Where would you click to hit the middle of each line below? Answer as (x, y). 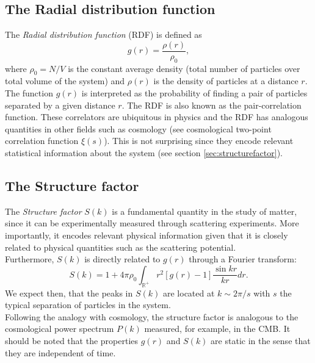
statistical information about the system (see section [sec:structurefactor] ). (144, 153)
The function (29, 93)
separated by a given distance (60, 105)
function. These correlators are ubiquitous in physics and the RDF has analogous (157, 117)
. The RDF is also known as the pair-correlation (212, 105)
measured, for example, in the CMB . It (217, 329)
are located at (189, 293)
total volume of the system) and (65, 81)
